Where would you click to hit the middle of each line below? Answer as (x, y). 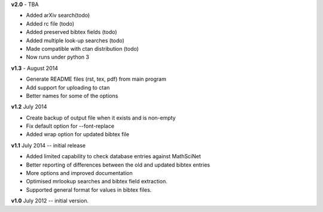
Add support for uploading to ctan (68, 87)
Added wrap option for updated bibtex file (78, 134)
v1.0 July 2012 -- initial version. (50, 201)
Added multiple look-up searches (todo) (75, 40)
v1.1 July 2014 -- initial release (48, 145)
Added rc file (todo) (50, 23)
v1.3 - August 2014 (34, 68)
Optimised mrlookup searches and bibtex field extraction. (97, 182)
